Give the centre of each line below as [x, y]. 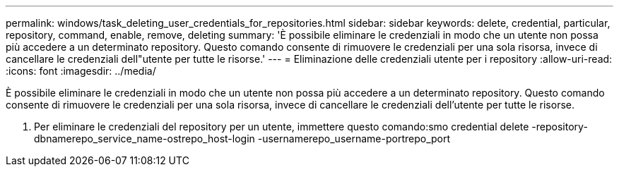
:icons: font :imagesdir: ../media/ [81, 71]
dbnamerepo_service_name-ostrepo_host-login [145, 139]
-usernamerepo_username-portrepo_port [354, 139]
